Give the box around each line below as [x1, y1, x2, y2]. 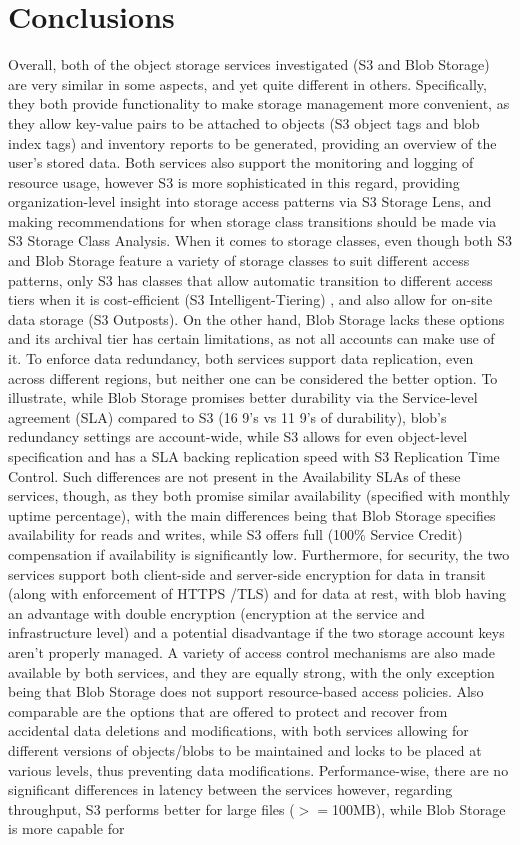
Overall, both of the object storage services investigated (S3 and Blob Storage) [8, 54, 490, 75]
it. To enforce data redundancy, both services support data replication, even [8, 348, 474, 369]
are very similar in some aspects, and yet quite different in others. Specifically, [8, 73, 487, 94]
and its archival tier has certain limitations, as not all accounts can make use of [8, 328, 495, 349]
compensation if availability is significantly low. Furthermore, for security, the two [8, 543, 510, 564]
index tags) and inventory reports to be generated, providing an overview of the [8, 132, 497, 153]
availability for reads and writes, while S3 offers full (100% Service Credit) [8, 524, 463, 545]
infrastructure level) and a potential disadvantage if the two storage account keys [8, 622, 505, 643]
